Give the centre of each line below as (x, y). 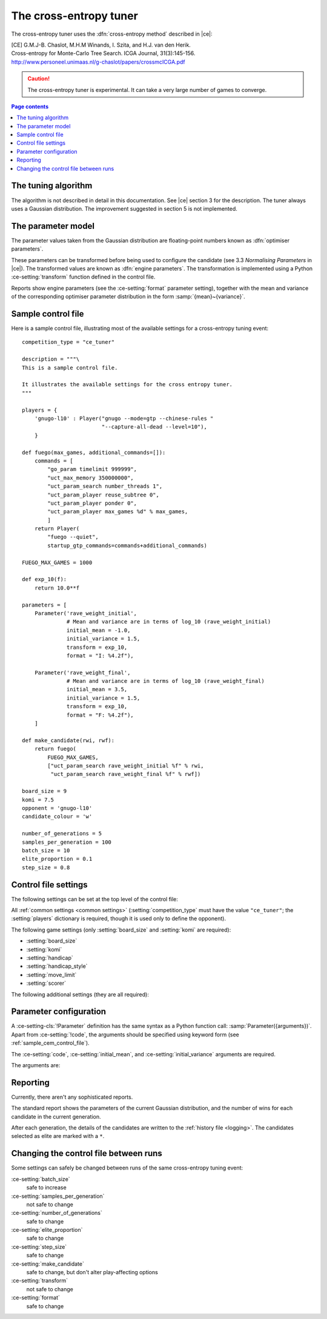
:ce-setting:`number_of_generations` (57, 1213)
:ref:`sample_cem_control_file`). (51, 1043)
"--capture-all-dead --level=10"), (154, 427)
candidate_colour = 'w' (57, 817)
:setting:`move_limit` (51, 975)
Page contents (30, 107)
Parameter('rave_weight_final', (82, 673)
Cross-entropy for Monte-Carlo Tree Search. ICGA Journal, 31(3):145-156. (103, 53)
